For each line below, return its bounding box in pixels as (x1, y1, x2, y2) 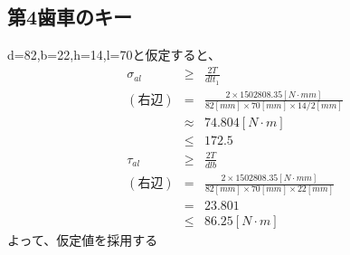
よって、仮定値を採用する (7, 230, 158, 249)
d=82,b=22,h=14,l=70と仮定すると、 (7, 45, 221, 64)
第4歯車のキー (7, 3, 133, 31)
